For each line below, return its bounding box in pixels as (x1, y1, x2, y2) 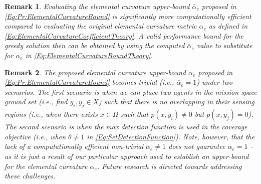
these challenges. (5, 170, 56, 181)
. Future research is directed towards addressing (97, 160, 242, 171)
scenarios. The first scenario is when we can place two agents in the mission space (5, 86, 257, 97)
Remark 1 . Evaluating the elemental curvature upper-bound (5, 1, 190, 11)
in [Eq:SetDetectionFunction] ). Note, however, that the (87, 131, 254, 141)
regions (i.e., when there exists (5, 109, 98, 119)
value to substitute (196, 40, 252, 51)
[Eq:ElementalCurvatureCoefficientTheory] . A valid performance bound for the (5, 30, 244, 41)
